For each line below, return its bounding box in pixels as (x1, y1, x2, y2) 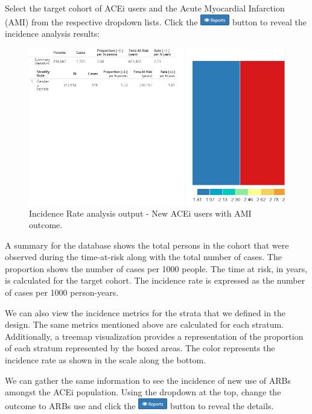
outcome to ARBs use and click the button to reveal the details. (5, 399, 274, 412)
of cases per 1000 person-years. (5, 286, 119, 299)
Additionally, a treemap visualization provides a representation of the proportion (5, 330, 304, 342)
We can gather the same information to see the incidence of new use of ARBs (5, 374, 291, 386)
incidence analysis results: (5, 27, 100, 40)
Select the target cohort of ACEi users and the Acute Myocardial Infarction (5, 2, 285, 14)
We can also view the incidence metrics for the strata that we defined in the (5, 306, 286, 319)
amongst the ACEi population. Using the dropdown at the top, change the (5, 386, 281, 398)
